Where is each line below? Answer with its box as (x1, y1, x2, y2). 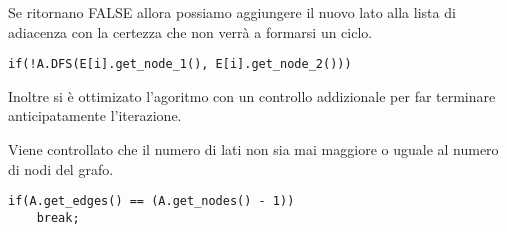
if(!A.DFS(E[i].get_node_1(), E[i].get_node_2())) (8, 57, 352, 72)
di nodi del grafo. (8, 158, 114, 179)
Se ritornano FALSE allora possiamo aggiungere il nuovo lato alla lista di (8, 2, 456, 22)
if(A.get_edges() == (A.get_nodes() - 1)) (8, 194, 295, 209)
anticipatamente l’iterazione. (8, 105, 182, 126)
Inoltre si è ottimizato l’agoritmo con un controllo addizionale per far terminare (8, 85, 496, 106)
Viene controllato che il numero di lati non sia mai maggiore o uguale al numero (8, 139, 499, 160)
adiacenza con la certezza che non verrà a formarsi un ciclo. (8, 21, 373, 42)
